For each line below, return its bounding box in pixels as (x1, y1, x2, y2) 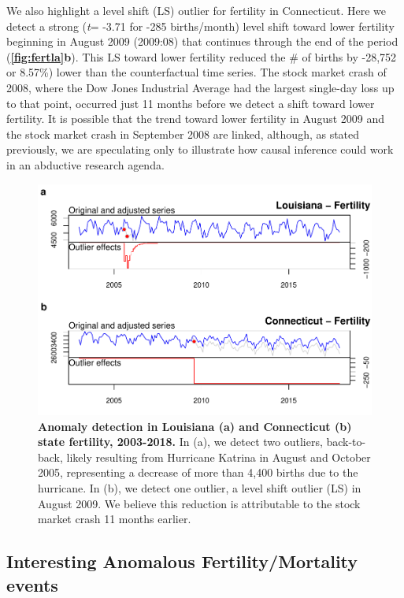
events (6, 572, 58, 596)
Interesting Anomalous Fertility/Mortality (6, 549, 358, 574)
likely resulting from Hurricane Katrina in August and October (66, 448, 371, 465)
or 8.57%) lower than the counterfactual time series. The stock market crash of (6, 64, 387, 80)
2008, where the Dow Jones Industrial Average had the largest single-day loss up (6, 79, 395, 95)
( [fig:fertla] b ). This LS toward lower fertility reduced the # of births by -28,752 (6, 48, 397, 65)
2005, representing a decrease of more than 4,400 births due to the (38, 464, 358, 481)
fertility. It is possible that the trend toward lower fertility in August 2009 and (6, 110, 385, 127)
